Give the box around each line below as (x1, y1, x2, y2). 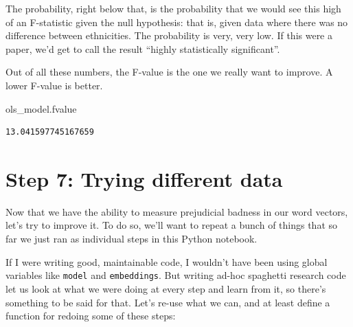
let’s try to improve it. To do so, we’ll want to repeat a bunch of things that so (5, 218, 338, 232)
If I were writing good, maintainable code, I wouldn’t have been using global (5, 254, 328, 269)
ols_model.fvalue (5, 101, 77, 115)
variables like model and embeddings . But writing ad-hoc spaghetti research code (5, 268, 346, 282)
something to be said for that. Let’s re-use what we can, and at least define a (5, 295, 330, 309)
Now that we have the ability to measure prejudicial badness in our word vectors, (5, 204, 348, 218)
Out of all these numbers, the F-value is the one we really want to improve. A (5, 65, 333, 79)
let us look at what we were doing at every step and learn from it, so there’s (5, 281, 326, 295)
